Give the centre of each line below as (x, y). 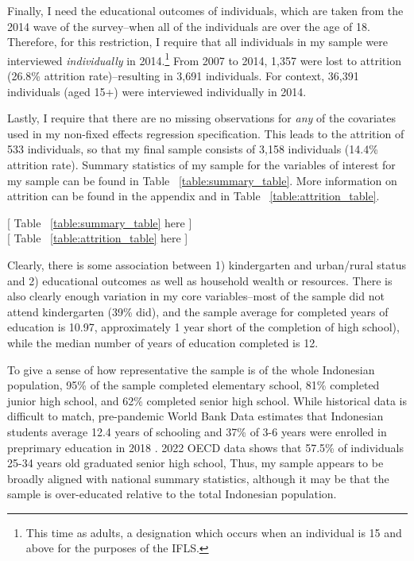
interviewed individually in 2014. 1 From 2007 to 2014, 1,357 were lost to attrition (204, 59)
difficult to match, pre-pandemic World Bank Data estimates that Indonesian (195, 416)
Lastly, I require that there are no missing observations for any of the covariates (202, 118)
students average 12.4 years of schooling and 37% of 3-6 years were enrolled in (197, 431)
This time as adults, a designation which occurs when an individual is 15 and (214, 532)
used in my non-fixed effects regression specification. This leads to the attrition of (206, 133)
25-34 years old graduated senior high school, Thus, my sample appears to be (195, 463)
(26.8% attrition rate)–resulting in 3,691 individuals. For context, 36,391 (183, 76)
